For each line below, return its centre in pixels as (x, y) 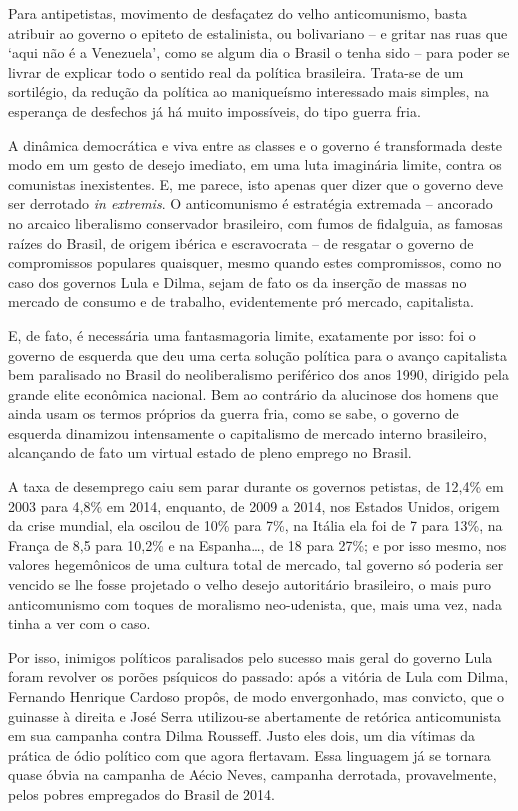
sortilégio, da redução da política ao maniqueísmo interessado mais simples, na (248, 91)
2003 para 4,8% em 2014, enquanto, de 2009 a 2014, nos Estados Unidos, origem (254, 505)
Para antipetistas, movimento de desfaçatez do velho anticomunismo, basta (238, 13)
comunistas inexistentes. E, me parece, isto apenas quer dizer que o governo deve (256, 183)
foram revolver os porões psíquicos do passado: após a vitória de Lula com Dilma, (258, 676)
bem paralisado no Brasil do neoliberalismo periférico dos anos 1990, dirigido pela (258, 374)
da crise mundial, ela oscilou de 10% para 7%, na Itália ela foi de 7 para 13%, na (255, 525)
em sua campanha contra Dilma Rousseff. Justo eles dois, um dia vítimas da (241, 735)
